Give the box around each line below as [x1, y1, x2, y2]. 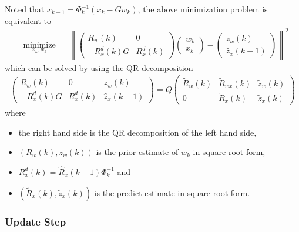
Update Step [5, 214, 66, 229]
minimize [23, 41, 56, 49]
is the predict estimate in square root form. [94, 186, 250, 199]
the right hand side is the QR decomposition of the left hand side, [18, 126, 257, 138]
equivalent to [5, 14, 51, 26]
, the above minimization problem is [137, 3, 268, 15]
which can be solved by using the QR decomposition [5, 61, 193, 73]
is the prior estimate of [96, 146, 179, 158]
